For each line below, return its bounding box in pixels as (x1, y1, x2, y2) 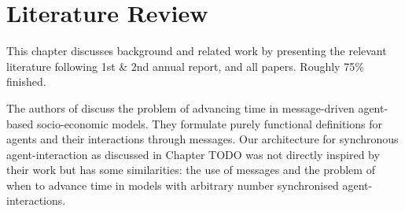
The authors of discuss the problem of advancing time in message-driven (6, 99, 355, 116)
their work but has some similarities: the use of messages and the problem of (6, 161, 375, 178)
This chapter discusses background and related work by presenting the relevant (6, 43, 387, 59)
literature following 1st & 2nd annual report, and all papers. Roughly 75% (6, 57, 364, 74)
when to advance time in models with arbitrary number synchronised (6, 176, 339, 193)
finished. (6, 73, 46, 90)
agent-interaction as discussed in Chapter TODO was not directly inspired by (6, 146, 380, 162)
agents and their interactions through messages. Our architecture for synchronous (6, 131, 399, 147)
